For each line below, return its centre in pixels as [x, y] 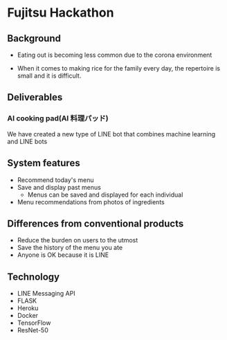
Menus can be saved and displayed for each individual [105, 195]
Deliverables [35, 97]
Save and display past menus [59, 187]
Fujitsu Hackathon [61, 13]
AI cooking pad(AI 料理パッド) [58, 118]
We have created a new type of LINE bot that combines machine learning [111, 134]
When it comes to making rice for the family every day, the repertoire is [118, 68]
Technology [34, 277]
